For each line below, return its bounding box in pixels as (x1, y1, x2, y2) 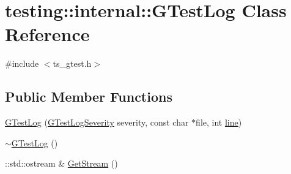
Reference (5, 21, 90, 47)
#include (5, 57, 39, 70)
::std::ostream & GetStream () (5, 157, 118, 170)
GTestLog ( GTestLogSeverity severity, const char (5, 116, 189, 129)
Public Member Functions (5, 87, 172, 106)
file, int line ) (196, 116, 242, 129)
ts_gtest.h (53, 57, 92, 70)
